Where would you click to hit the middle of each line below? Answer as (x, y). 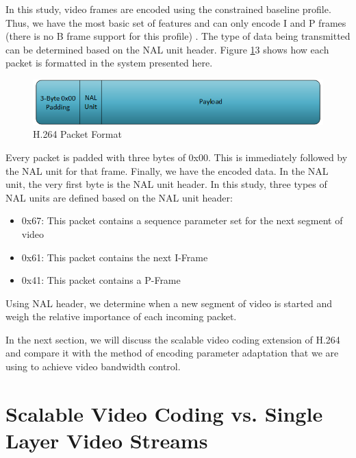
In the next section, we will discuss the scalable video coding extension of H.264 (173, 339)
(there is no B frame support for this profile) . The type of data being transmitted (178, 36)
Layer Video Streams (107, 441)
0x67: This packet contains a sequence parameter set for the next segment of (182, 220)
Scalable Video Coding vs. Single (164, 413)
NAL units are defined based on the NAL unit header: (119, 197)
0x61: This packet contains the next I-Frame (115, 257)
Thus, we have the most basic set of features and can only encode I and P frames (176, 22)
